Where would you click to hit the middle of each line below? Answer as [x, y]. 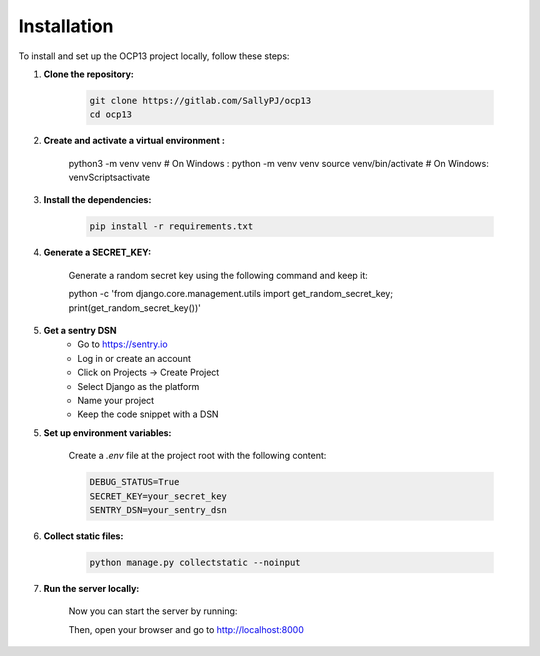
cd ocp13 [111, 114]
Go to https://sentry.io [123, 344]
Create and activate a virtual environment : [134, 141]
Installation [66, 26]
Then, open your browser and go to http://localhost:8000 [186, 629]
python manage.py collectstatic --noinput [195, 562]
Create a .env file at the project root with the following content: [197, 456]
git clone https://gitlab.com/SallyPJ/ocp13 [200, 100]
